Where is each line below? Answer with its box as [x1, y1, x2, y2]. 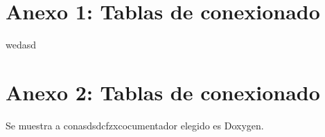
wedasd [6, 37, 37, 52]
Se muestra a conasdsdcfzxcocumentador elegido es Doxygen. [6, 118, 264, 132]
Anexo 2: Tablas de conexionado [6, 77, 320, 106]
